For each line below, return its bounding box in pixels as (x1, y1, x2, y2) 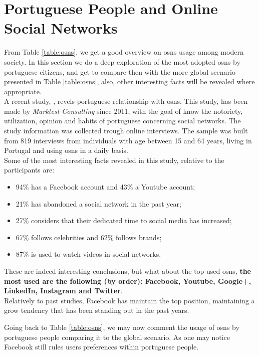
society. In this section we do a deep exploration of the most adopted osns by (4, 56, 240, 67)
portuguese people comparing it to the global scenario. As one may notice (4, 331, 230, 342)
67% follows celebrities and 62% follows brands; (16, 232, 162, 242)
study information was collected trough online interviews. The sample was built (4, 125, 248, 136)
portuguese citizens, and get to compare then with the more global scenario (4, 66, 235, 77)
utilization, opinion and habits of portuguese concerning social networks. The (4, 115, 241, 126)
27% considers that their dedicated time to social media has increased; (16, 215, 232, 226)
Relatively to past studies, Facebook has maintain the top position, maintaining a (4, 295, 255, 305)
